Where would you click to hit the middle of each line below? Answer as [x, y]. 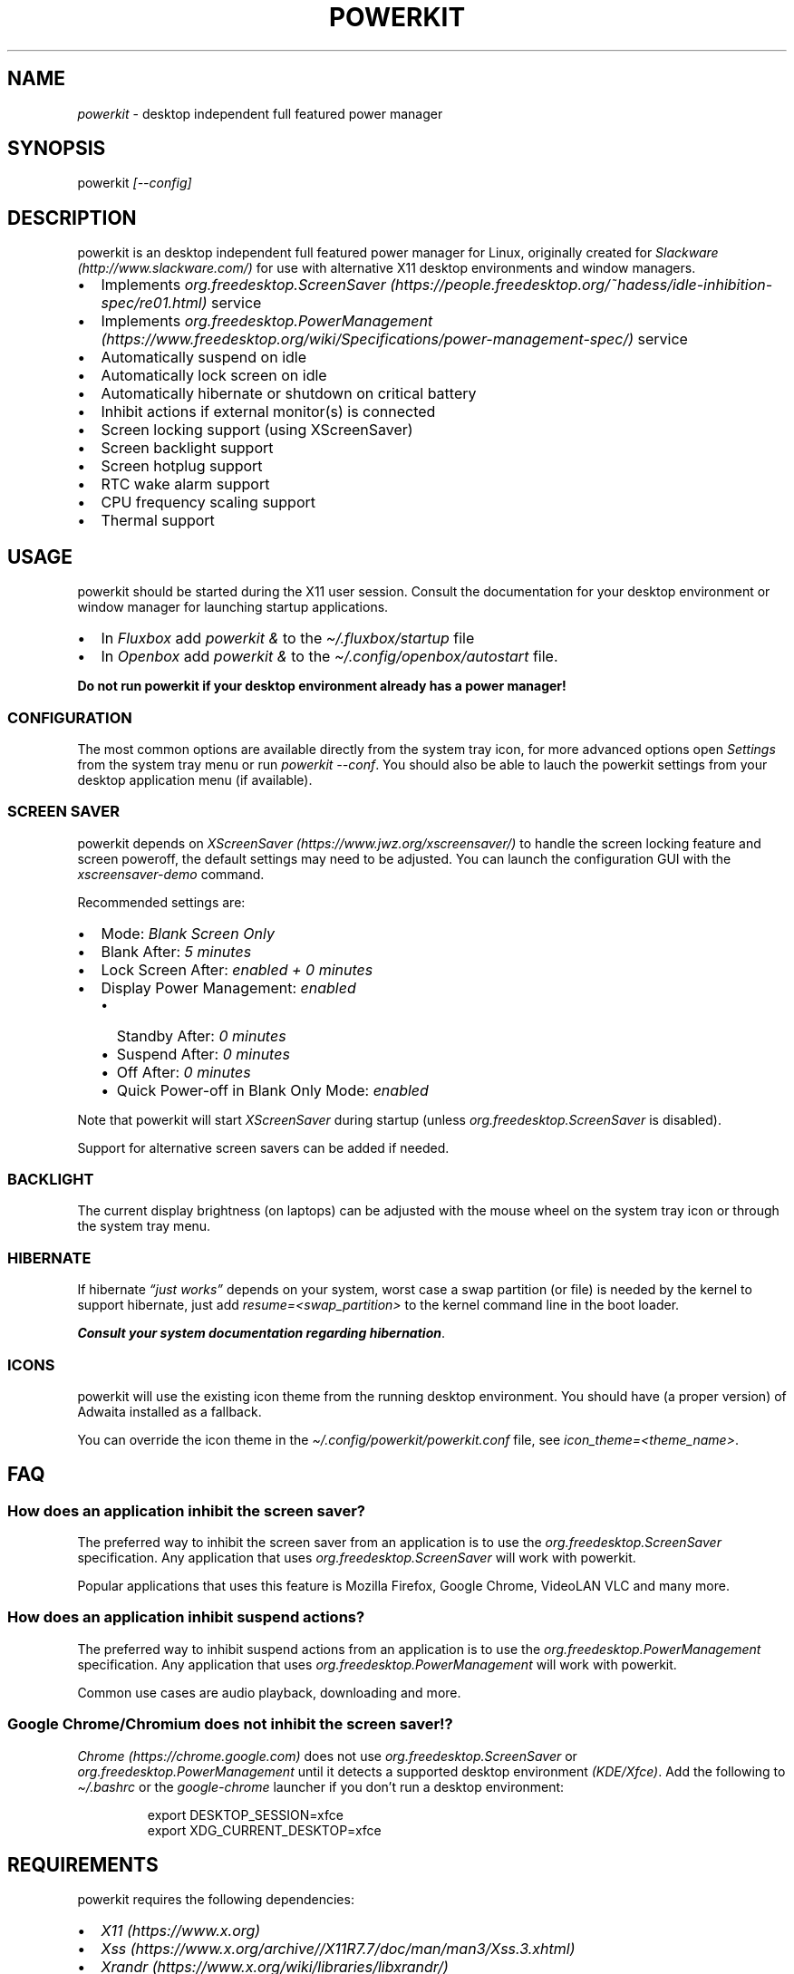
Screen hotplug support [182, 466]
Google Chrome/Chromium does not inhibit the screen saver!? [230, 1724]
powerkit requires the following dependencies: [216, 1900]
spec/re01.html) [154, 303]
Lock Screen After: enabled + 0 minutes [237, 969]
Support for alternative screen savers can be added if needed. [263, 1147]
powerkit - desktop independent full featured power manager [260, 113]
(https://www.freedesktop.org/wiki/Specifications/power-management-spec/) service [394, 339]
